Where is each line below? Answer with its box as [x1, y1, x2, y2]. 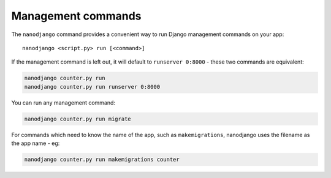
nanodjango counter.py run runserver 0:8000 [24, 83, 161, 90]
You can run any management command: [11, 98, 116, 106]
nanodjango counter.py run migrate [24, 115, 131, 122]
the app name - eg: [11, 139, 60, 147]
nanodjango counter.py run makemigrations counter [24, 156, 180, 163]
